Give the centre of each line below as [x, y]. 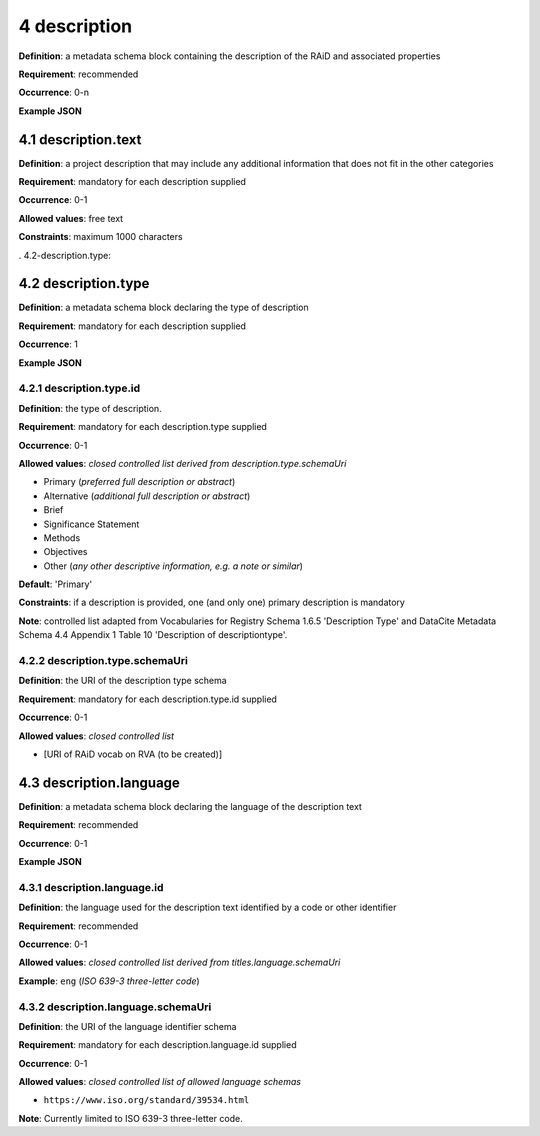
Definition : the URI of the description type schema [122, 681]
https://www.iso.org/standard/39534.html [146, 1100]
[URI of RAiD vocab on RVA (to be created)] [133, 754]
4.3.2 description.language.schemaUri [115, 1007]
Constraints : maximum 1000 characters [101, 237]
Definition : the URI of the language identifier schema [127, 1026]
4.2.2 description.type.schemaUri [103, 661]
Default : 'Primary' [55, 584]
